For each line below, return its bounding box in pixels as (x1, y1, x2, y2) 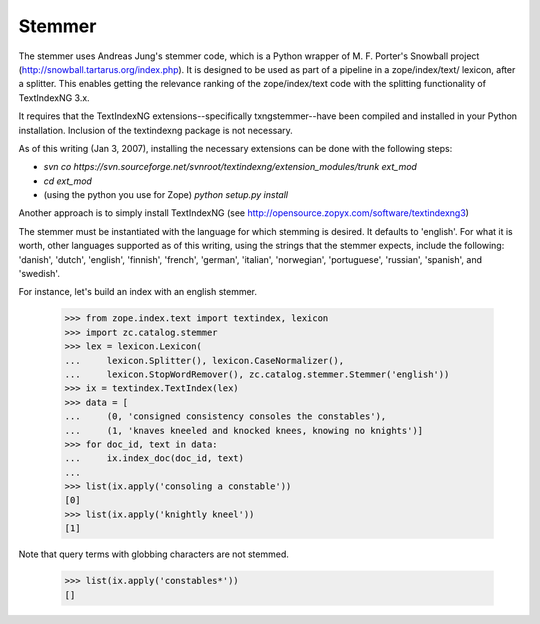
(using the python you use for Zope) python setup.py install (43, 189, 289, 201)
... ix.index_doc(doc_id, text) (64, 453, 245, 464)
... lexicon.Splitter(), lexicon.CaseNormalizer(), (64, 355, 345, 366)
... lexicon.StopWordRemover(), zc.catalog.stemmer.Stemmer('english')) (64, 368, 450, 380)
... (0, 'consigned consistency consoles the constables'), (64, 411, 387, 422)
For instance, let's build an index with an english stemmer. (18, 286, 258, 298)
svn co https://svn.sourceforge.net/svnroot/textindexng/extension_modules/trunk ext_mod (43, 161, 417, 173)
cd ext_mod (43, 175, 92, 187)
